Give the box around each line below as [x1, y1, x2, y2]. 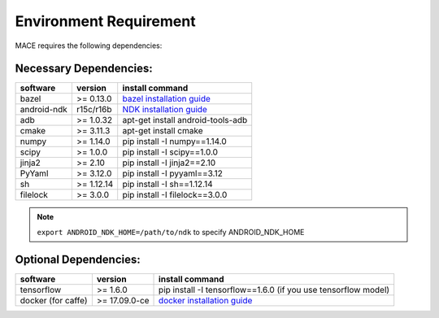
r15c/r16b [76, 104, 113, 115]
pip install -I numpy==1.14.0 [122, 136, 227, 147]
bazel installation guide [122, 94, 211, 105]
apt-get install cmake [122, 125, 203, 137]
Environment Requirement [15, 12, 196, 30]
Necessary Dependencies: [15, 62, 154, 76]
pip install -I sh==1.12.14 [122, 179, 213, 190]
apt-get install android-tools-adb [122, 115, 248, 126]
